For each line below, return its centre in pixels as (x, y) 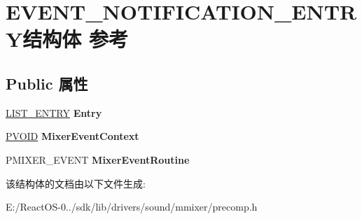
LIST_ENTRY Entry (54, 112)
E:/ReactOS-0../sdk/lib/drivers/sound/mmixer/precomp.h (132, 207)
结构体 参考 (76, 39)
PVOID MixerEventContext (72, 136)
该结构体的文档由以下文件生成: (76, 183)
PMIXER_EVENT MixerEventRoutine (98, 159)
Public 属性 (47, 83)
